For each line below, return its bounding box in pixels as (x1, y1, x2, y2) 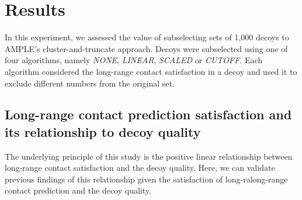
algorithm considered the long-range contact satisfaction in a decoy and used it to (5, 65, 297, 77)
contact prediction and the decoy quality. (5, 184, 151, 196)
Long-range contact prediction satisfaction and (5, 105, 292, 123)
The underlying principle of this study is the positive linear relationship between (5, 150, 293, 162)
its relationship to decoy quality (5, 122, 201, 140)
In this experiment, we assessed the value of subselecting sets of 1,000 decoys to (5, 31, 289, 43)
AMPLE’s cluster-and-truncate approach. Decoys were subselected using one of (5, 42, 288, 54)
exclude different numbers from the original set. (5, 77, 175, 89)
